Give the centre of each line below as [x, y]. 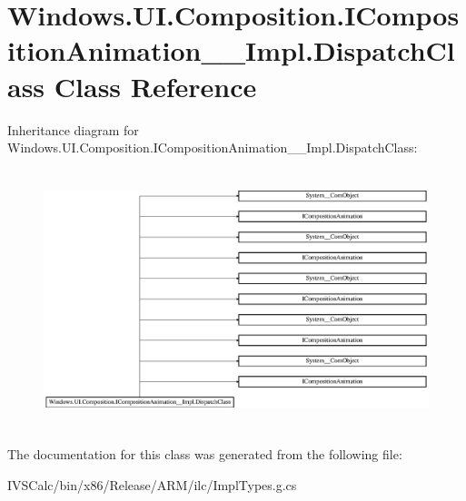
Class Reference [155, 86]
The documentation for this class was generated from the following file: [205, 454]
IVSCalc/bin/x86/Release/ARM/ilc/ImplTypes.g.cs [152, 484]
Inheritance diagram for [73, 129]
